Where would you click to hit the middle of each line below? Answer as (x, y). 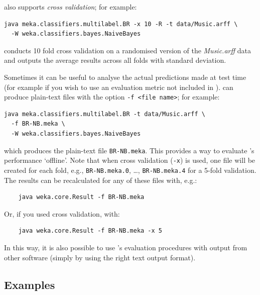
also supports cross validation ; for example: (71, 7)
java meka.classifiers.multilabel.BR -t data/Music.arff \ (105, 114)
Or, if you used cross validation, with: (62, 213)
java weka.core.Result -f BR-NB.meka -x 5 (90, 231)
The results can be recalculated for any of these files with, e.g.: (101, 180)
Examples (30, 284)
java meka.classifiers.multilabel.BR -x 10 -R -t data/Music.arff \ (121, 24)
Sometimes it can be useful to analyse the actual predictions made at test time (125, 77)
